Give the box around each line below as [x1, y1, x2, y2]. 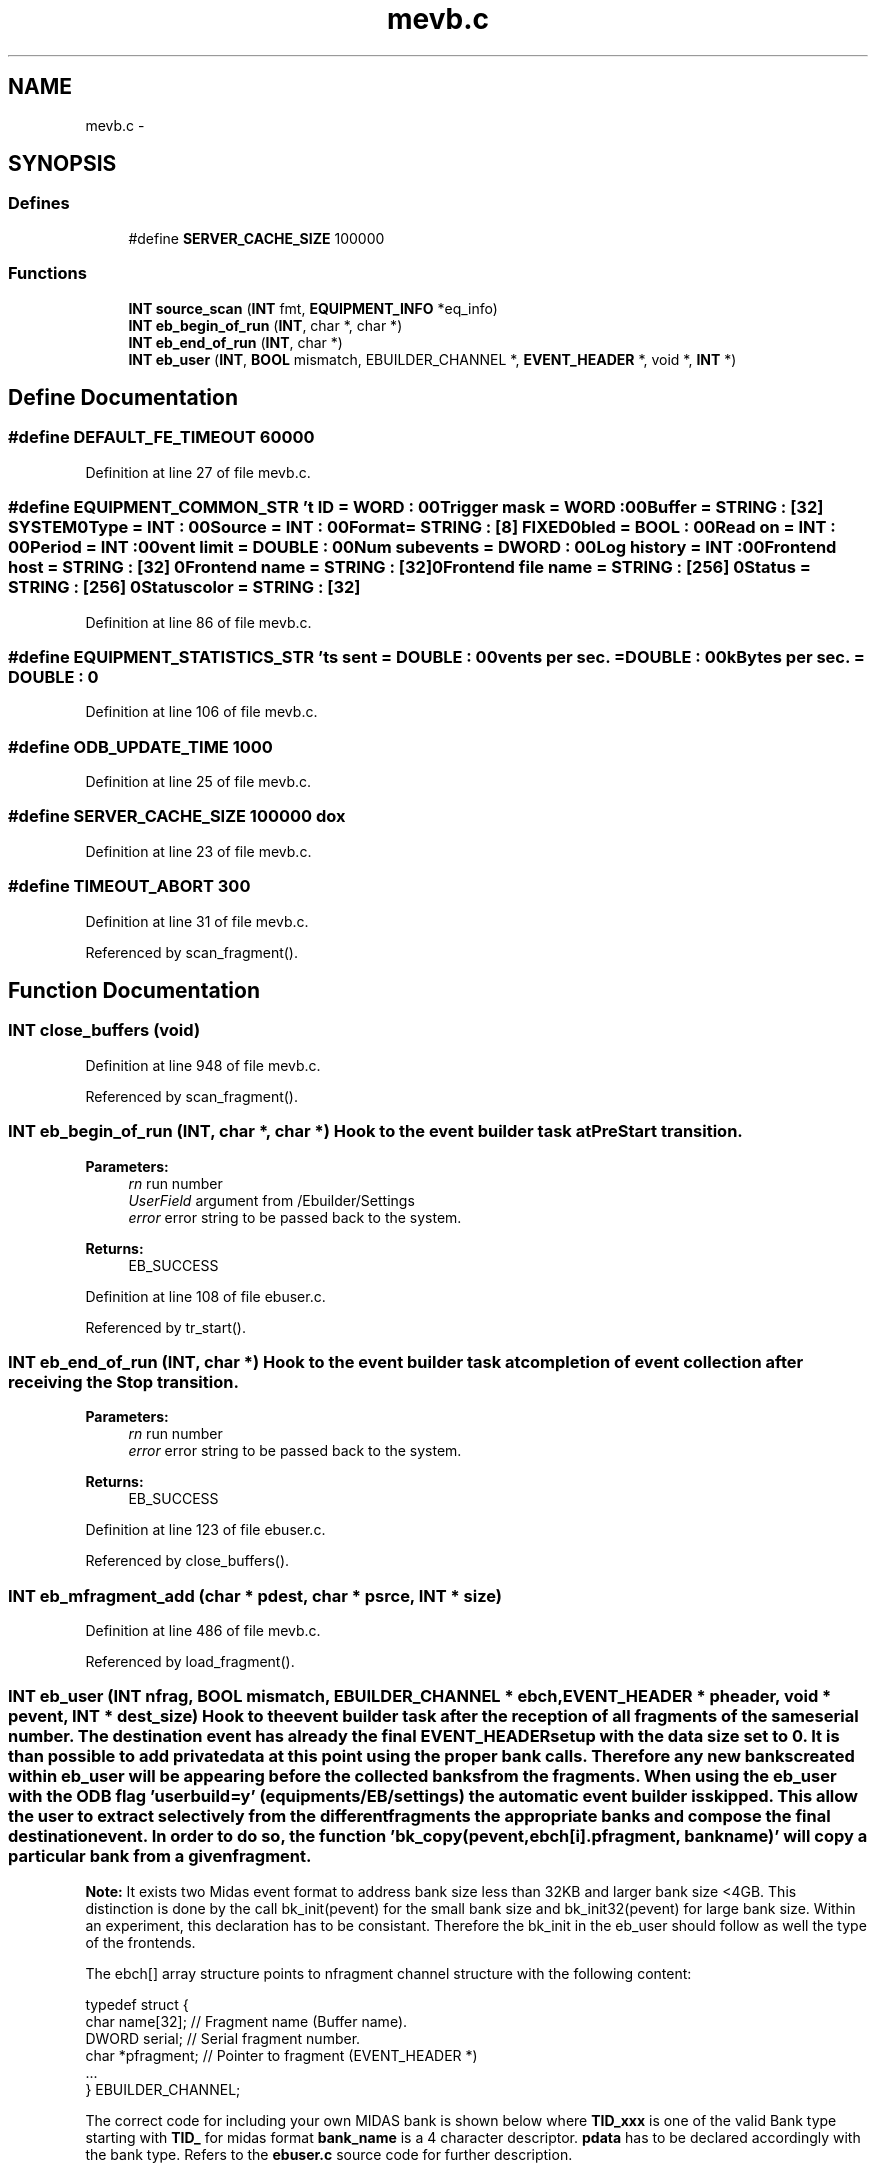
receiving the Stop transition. [8, 1371, 239, 1392]
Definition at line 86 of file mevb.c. [85, 613, 312, 631]
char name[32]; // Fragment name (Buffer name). [85, 2012, 408, 2030]
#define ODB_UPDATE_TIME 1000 [8, 736, 273, 757]
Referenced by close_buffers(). [85, 1552, 290, 1570]
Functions [8, 263, 87, 284]
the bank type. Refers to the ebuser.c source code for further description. [85, 2145, 573, 2163]
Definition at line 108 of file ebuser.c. [85, 1287, 326, 1305]
